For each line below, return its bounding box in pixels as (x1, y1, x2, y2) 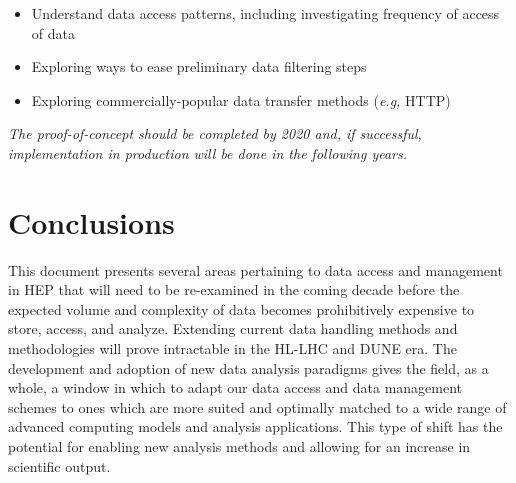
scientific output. (8, 455, 111, 476)
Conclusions (8, 201, 175, 242)
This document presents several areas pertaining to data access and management (8, 259, 503, 280)
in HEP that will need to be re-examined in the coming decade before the (8, 279, 460, 300)
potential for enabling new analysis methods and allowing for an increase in (8, 436, 471, 457)
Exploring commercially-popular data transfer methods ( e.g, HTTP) (31, 89, 451, 110)
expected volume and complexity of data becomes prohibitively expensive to (8, 298, 475, 319)
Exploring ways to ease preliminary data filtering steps (31, 56, 367, 77)
